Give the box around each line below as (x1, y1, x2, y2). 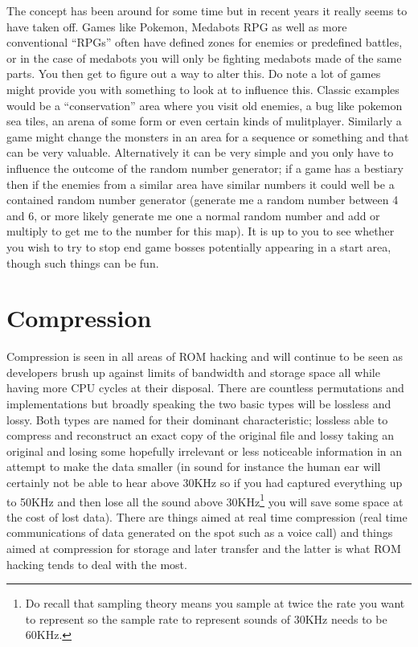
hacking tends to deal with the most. (6, 555, 187, 572)
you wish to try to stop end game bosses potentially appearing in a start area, (6, 238, 391, 255)
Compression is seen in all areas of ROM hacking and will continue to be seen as (6, 348, 404, 365)
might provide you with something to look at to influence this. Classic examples (6, 80, 400, 97)
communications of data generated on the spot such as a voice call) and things (6, 524, 393, 541)
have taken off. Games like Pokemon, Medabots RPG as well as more (6, 18, 347, 35)
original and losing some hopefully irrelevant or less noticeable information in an (6, 442, 403, 459)
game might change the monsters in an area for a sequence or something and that (6, 128, 409, 145)
